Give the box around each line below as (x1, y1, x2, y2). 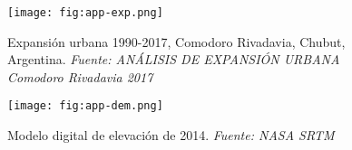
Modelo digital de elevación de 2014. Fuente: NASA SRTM (7, 126, 335, 145)
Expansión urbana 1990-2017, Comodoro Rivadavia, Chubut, (7, 32, 346, 51)
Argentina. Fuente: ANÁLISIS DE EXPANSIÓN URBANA (7, 50, 340, 69)
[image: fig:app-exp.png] (7, 6, 163, 19)
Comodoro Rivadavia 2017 (7, 67, 153, 86)
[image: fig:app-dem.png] (7, 99, 163, 113)
